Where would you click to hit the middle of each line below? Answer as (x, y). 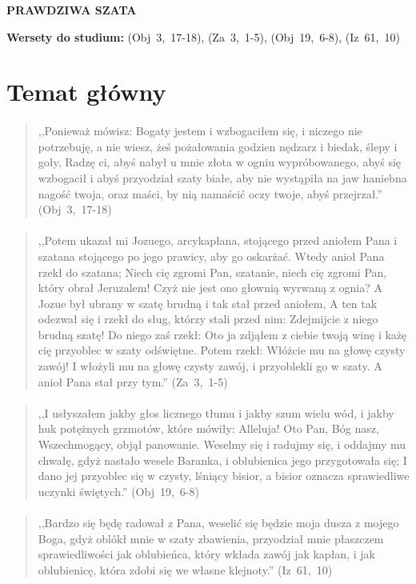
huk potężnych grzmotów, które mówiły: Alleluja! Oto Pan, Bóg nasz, (208, 428)
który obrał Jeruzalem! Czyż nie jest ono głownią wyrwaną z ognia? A (210, 288)
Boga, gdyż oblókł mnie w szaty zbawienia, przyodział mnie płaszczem (211, 538)
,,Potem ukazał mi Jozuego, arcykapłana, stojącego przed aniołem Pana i (218, 240)
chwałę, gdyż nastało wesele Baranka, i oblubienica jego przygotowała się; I (222, 460)
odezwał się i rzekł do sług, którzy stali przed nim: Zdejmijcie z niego (208, 319)
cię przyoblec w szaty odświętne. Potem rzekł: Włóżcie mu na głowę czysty (222, 350)
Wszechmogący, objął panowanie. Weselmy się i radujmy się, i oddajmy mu (222, 444)
